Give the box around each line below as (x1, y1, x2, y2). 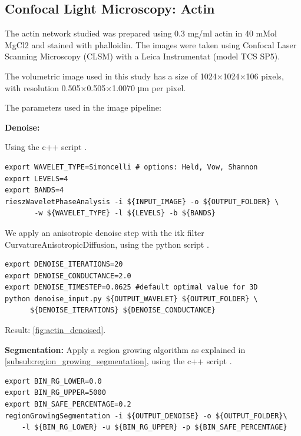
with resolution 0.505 (5, 81, 81, 94)
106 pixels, (246, 69, 284, 82)
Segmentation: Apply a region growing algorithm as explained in (5, 343, 246, 355)
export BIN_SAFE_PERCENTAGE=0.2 (5, 400, 131, 409)
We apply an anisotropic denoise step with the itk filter (5, 226, 204, 238)
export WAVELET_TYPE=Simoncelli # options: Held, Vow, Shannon (5, 162, 258, 171)
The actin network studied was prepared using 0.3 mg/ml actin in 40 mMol (5, 27, 277, 39)
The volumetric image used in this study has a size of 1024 (5, 69, 217, 82)
